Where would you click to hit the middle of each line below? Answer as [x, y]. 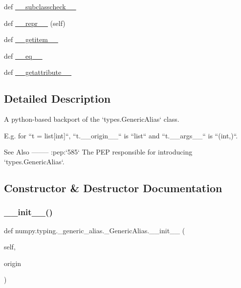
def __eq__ [23, 55]
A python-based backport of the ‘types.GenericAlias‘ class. [92, 119]
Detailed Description [57, 99]
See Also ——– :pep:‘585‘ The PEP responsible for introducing [98, 152]
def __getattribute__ [38, 72]
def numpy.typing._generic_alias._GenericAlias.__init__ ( [95, 230]
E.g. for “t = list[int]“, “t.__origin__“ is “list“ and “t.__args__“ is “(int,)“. [121, 135]
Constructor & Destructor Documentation [113, 188]
